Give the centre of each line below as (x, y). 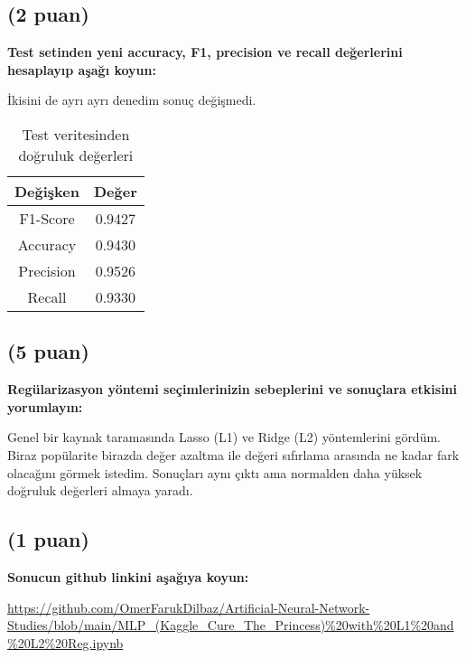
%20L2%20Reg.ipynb (65, 642)
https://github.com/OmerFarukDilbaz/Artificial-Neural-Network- (189, 607)
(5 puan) (48, 351)
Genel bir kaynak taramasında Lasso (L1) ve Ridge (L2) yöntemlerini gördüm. (224, 437)
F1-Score (47, 218)
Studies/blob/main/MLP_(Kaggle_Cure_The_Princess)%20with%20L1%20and (231, 625)
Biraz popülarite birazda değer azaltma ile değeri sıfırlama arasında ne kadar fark (233, 454)
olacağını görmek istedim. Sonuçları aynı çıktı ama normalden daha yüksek (215, 472)
